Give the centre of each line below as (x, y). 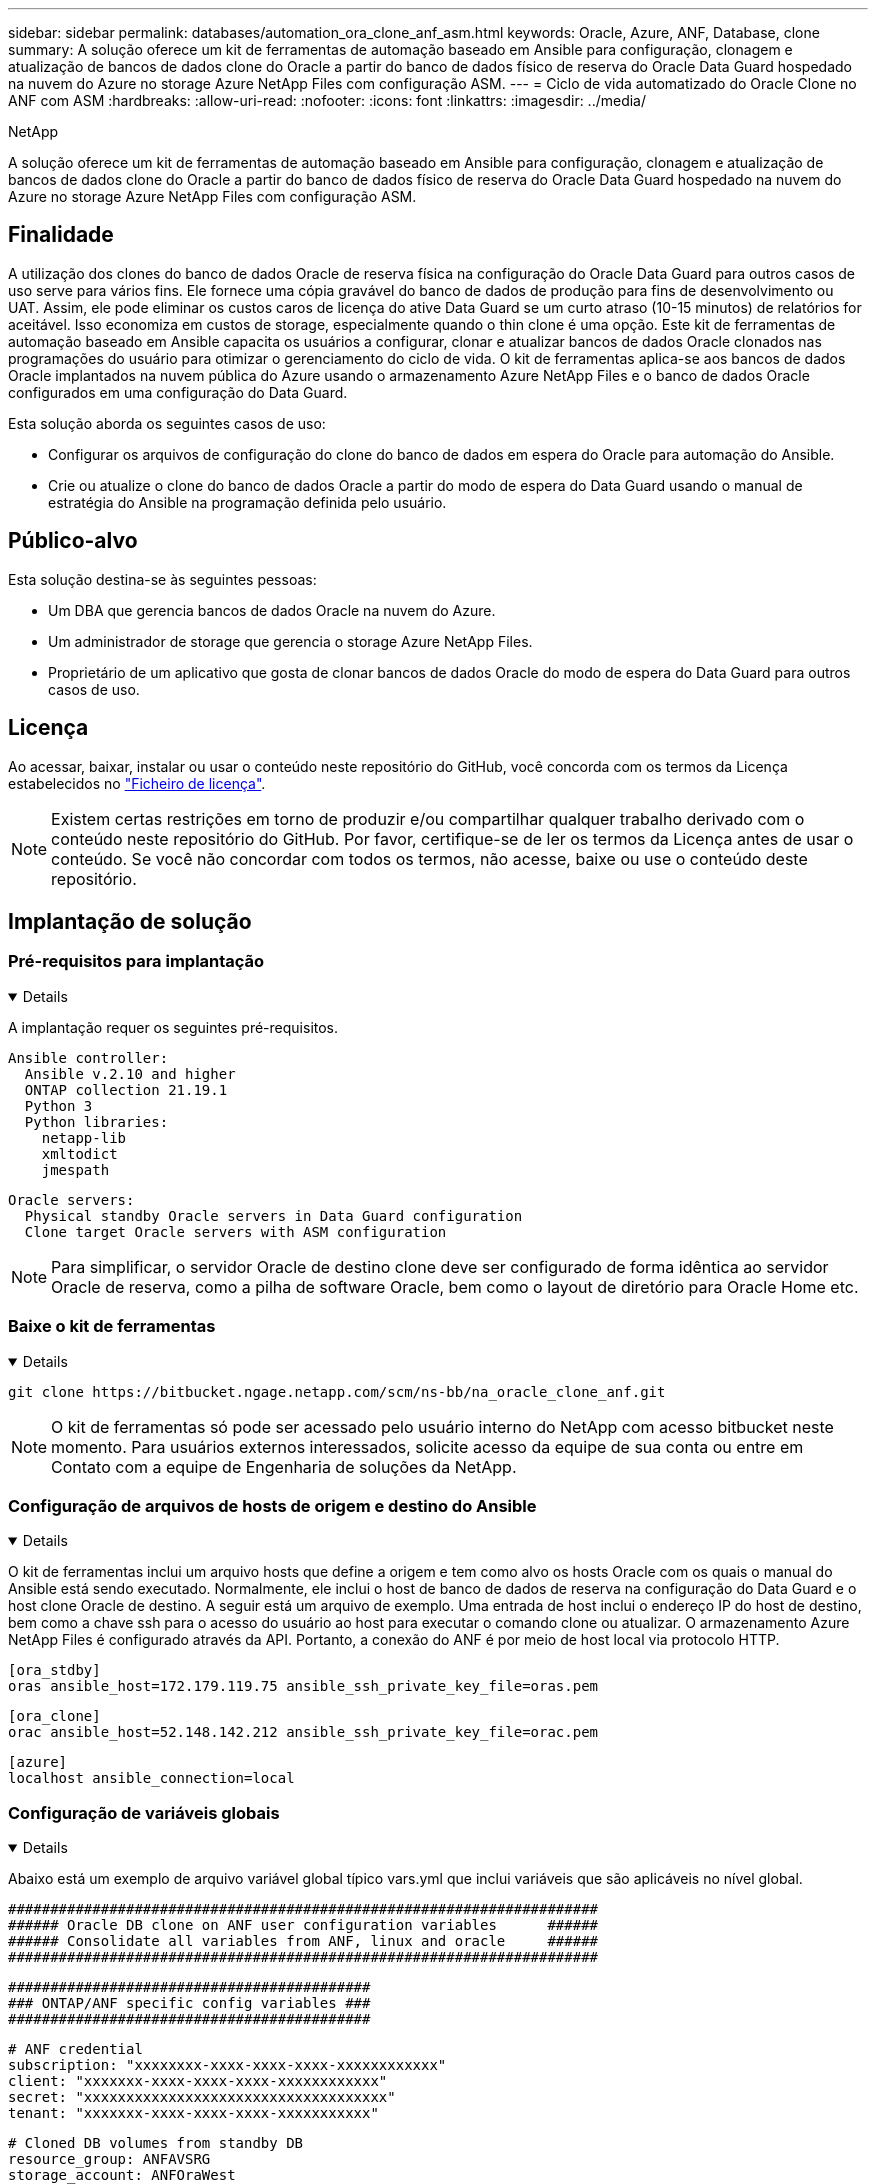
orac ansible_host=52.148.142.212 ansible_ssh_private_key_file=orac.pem (303, 1732)
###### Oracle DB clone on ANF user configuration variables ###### (303, 1925)
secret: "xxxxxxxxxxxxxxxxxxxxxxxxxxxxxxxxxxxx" (202, 2097)
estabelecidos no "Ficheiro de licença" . (137, 783)
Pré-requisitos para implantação (136, 961)
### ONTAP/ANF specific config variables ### (189, 2003)
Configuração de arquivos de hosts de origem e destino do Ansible (272, 1505)
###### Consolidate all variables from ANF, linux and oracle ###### (303, 1941)
